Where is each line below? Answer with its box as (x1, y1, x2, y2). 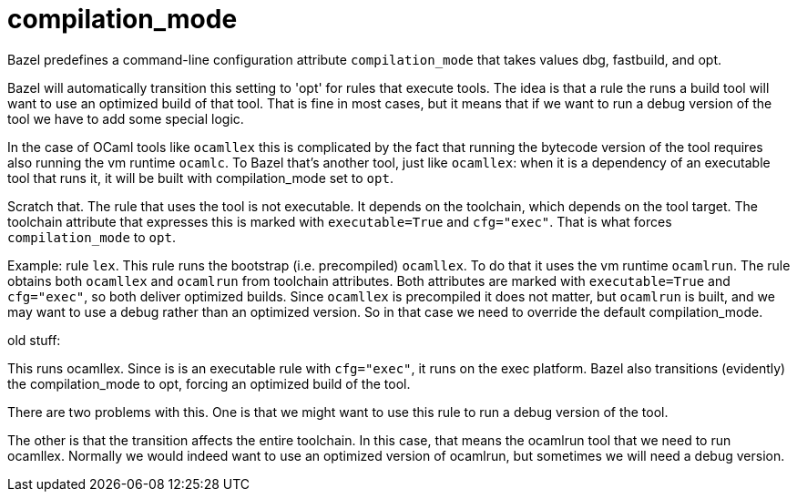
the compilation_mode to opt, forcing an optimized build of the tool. (7, 375, 411, 392)
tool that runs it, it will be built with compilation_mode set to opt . (7, 169, 393, 186)
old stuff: (7, 331, 61, 348)
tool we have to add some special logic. (7, 110, 244, 127)
